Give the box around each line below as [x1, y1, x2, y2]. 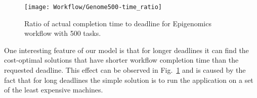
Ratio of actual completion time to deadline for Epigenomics [24, 18, 211, 28]
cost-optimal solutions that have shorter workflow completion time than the [4, 55, 239, 65]
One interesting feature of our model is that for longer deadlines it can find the [4, 44, 249, 55]
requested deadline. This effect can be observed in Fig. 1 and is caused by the [4, 65, 246, 75]
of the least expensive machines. [4, 84, 103, 95]
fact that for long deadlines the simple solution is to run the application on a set [4, 74, 253, 85]
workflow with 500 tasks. [24, 28, 101, 38]
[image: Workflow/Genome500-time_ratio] [24, 4, 162, 11]
